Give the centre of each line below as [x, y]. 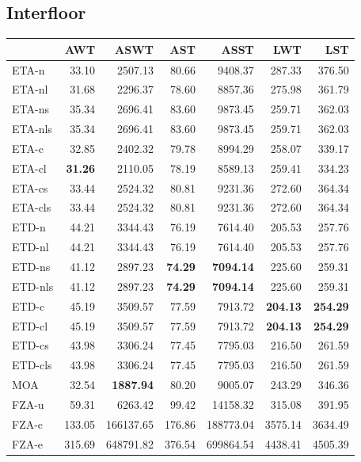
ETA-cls [32, 207]
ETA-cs [30, 187]
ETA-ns [30, 109]
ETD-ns [31, 266]
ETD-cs [30, 345]
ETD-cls [32, 365]
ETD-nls [33, 286]
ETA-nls [32, 129]
